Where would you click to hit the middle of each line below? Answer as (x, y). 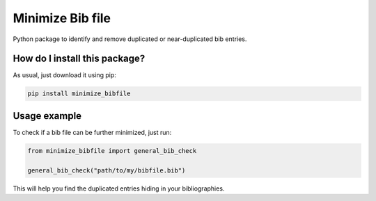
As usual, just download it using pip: (64, 75)
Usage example (47, 116)
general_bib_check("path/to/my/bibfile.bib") (107, 170)
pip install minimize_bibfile (79, 94)
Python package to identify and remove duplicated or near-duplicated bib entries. (130, 39)
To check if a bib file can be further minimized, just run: (92, 132)
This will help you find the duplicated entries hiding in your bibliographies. (119, 188)
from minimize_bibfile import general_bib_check (112, 151)
